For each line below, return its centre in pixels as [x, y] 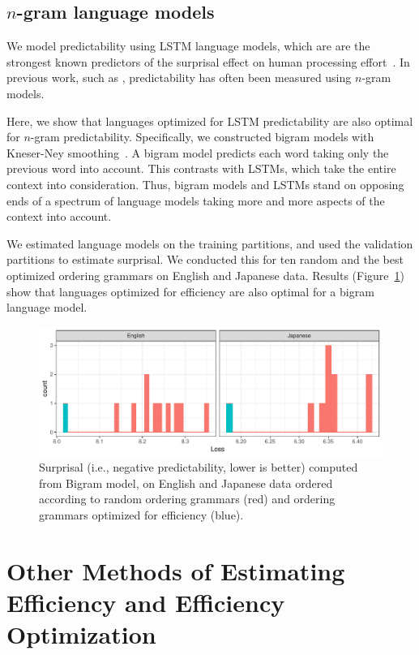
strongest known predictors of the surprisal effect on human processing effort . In [208, 61]
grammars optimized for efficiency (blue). [141, 515]
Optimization [81, 634]
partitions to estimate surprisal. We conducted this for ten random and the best [205, 259]
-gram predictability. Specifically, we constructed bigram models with [202, 137]
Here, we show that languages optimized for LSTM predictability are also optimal [210, 121]
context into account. [59, 216]
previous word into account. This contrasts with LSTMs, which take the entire [201, 168]
